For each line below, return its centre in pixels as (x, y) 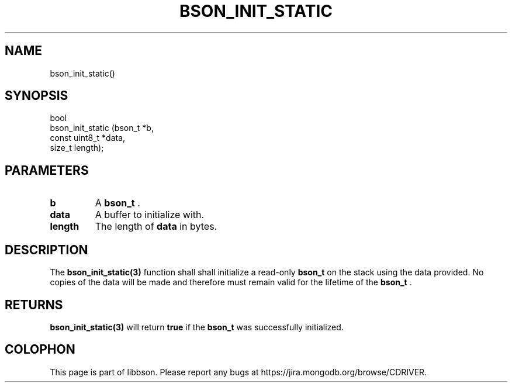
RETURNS (34, 305)
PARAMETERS (47, 170)
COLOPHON (40, 350)
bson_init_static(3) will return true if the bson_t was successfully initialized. (197, 327)
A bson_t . (117, 203)
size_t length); (77, 148)
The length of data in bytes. (156, 227)
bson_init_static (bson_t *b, (102, 128)
